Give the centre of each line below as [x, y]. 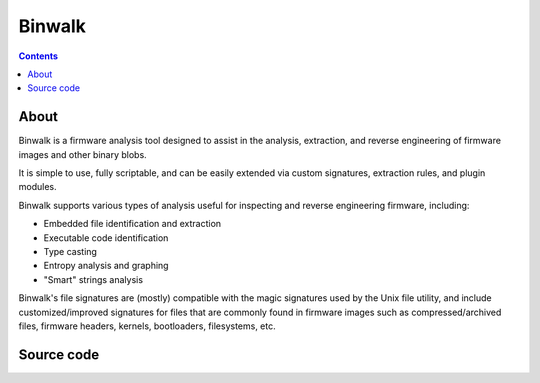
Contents [38, 56]
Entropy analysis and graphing [106, 266]
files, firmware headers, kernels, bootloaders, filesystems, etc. [147, 326]
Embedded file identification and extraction [132, 224]
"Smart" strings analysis [93, 279]
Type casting [70, 251]
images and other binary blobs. [82, 154]
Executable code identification [106, 237]
